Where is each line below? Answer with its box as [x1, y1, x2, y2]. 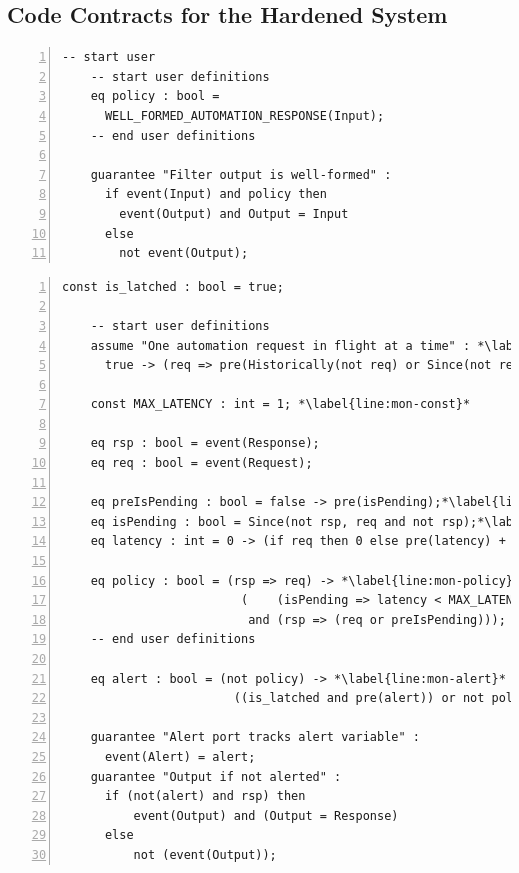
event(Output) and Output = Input [119, 206, 349, 221]
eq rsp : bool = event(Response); [90, 436, 320, 451]
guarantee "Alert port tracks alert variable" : [90, 730, 420, 745]
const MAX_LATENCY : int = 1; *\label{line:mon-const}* [90, 397, 471, 412]
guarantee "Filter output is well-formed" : [90, 167, 392, 182]
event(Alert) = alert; [104, 749, 256, 764]
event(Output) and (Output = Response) [133, 808, 399, 823]
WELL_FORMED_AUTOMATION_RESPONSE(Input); [104, 108, 385, 123]
